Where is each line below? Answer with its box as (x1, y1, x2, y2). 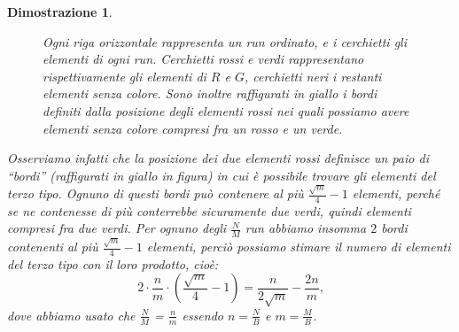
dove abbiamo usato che (7, 305, 136, 324)
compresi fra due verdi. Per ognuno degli (7, 219, 227, 237)
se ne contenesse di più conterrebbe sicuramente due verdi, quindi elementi (7, 201, 411, 220)
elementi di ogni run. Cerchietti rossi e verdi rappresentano (43, 50, 364, 68)
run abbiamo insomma (245, 219, 367, 237)
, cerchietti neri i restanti (244, 66, 382, 85)
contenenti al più (7, 237, 98, 255)
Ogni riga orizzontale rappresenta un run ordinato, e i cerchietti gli (43, 32, 407, 50)
